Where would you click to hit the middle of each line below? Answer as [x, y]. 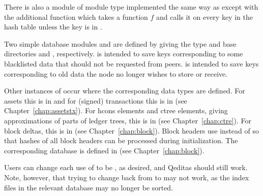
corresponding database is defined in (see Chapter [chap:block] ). [104, 150]
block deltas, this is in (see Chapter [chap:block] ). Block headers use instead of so [131, 130]
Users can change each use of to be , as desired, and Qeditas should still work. [126, 167]
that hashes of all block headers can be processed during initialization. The [121, 140]
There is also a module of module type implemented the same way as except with [131, 7]
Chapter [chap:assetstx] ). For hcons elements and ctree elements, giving [116, 110]
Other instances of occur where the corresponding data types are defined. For [125, 91]
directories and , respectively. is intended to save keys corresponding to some [124, 54]
